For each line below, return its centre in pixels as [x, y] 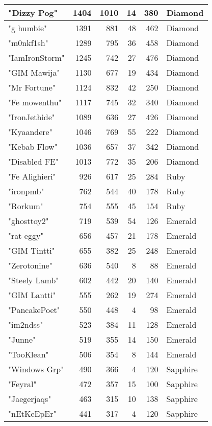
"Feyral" [22, 384]
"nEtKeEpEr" [32, 413]
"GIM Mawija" [34, 72]
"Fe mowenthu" [35, 102]
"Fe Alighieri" [32, 176]
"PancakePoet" [34, 310]
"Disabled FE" [33, 161]
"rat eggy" [26, 236]
